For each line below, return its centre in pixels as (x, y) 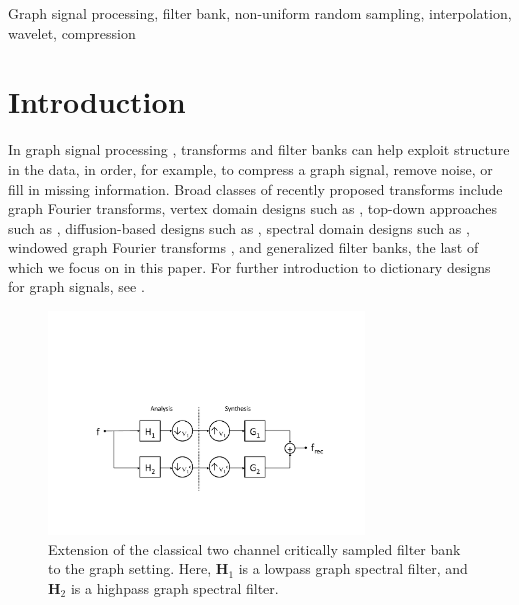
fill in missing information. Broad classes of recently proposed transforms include (255, 188)
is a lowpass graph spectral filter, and (353, 568)
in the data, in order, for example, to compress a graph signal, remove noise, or (250, 168)
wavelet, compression (72, 32)
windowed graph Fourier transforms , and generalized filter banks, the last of (243, 247)
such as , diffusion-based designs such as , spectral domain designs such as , (239, 227)
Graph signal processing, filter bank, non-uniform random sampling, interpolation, (260, 13)
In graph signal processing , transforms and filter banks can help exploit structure (259, 149)
